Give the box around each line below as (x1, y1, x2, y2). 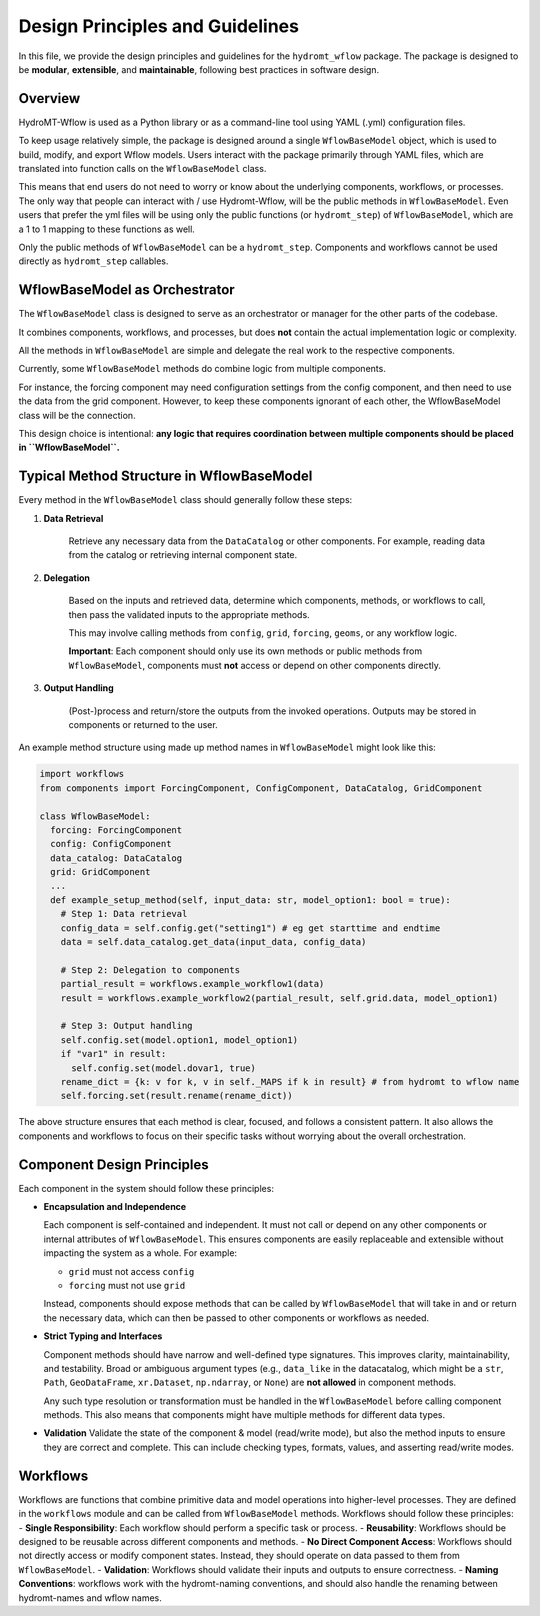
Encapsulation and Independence (43, 1201, 187, 1213)
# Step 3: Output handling (60, 1020, 194, 1032)
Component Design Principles (18, 1156, 209, 1173)
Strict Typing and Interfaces (43, 1330, 163, 1342)
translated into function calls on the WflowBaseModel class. (18, 163, 267, 175)
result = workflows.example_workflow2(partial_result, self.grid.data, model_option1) (60, 992, 499, 1004)
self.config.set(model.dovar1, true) (71, 1062, 257, 1074)
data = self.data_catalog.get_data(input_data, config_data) (60, 936, 367, 948)
